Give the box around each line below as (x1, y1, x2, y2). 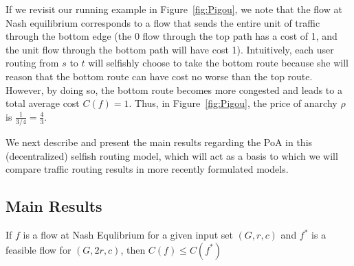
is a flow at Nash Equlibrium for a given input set (23, 228, 233, 242)
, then (120, 242, 146, 256)
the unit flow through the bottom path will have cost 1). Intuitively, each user (5, 42, 334, 56)
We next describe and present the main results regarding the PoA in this (5, 135, 313, 149)
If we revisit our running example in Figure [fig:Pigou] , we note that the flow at (5, 2, 342, 16)
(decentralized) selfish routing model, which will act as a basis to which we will (5, 148, 338, 162)
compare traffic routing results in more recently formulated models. (5, 162, 289, 176)
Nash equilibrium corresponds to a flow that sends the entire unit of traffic (5, 15, 320, 29)
